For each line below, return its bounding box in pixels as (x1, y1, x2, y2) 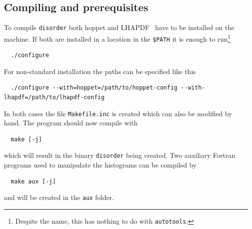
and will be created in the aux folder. (4, 192, 114, 202)
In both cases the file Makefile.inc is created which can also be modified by (4, 108, 232, 118)
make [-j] (11, 136, 42, 143)
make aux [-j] (11, 178, 56, 185)
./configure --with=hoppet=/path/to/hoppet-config (11, 84, 177, 92)
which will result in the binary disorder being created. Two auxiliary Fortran (4, 150, 236, 160)
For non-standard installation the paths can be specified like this (4, 66, 196, 76)
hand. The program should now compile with (4, 118, 138, 128)
